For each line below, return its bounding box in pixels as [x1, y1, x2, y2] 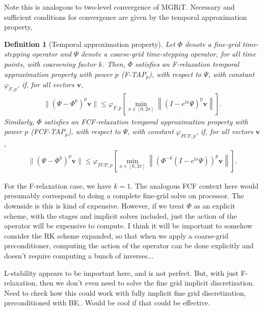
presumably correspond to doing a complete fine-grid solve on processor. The [4, 190, 244, 201]
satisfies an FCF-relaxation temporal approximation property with [44, 116, 248, 126]
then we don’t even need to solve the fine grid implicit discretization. [39, 277, 255, 288]
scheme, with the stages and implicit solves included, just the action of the [4, 210, 237, 221]
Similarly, [4, 116, 35, 126]
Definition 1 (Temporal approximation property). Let [4, 38, 175, 49]
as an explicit [194, 200, 235, 211]
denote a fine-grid [184, 38, 240, 49]
